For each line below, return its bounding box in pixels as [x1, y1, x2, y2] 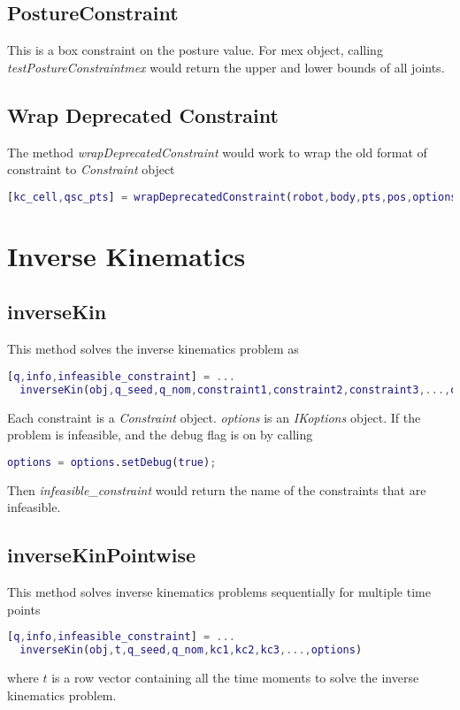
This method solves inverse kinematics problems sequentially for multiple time [7, 583, 431, 601]
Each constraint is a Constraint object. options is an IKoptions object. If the [7, 408, 421, 426]
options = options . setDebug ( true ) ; [7, 455, 217, 469]
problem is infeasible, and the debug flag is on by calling [7, 425, 313, 444]
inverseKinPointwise [7, 541, 196, 569]
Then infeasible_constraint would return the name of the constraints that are [7, 480, 426, 499]
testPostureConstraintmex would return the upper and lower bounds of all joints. [7, 57, 445, 76]
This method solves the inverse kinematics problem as [7, 340, 299, 358]
